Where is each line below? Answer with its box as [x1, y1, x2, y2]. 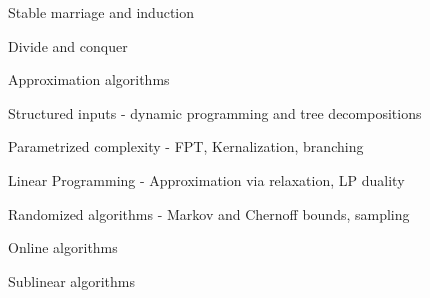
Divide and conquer [8, 35, 128, 56]
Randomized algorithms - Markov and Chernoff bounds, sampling [8, 203, 410, 224]
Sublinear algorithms [8, 270, 135, 291]
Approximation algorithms [8, 69, 170, 90]
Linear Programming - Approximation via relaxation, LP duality [8, 169, 405, 190]
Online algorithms [8, 237, 118, 258]
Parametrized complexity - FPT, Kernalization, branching [8, 136, 364, 157]
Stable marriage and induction [8, 2, 195, 22]
